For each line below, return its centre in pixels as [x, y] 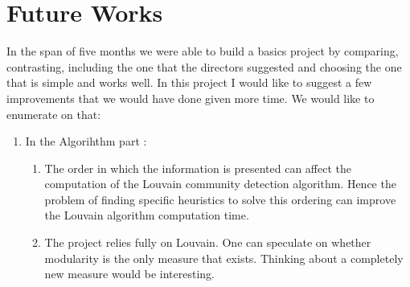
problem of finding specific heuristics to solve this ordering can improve [220, 199]
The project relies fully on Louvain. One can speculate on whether [208, 242]
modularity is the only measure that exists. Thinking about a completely [224, 258]
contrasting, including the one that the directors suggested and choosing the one [204, 66]
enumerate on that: [54, 114]
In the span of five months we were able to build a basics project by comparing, [203, 51]
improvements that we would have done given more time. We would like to [191, 98]
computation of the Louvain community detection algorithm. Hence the [220, 184]
